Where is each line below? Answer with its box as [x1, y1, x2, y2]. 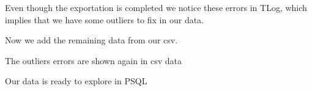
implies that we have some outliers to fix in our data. [5, 13, 204, 26]
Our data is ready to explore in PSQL [5, 75, 147, 87]
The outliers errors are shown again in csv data [5, 54, 182, 67]
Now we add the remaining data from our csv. [5, 34, 178, 46]
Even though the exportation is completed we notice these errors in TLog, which [5, 1, 307, 13]
